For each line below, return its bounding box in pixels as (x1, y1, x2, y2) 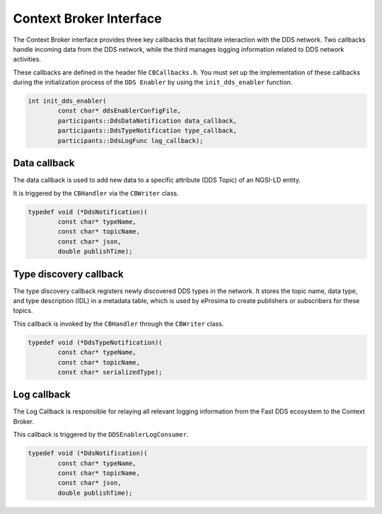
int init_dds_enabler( (28, 97, 107, 105)
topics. (13, 307, 33, 315)
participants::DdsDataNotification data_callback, (57, 117, 237, 125)
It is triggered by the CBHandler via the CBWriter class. (13, 188, 179, 198)
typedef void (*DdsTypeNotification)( (28, 338, 163, 346)
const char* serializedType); (57, 368, 163, 376)
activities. (13, 55, 42, 64)
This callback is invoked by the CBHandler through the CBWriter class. (13, 319, 224, 328)
